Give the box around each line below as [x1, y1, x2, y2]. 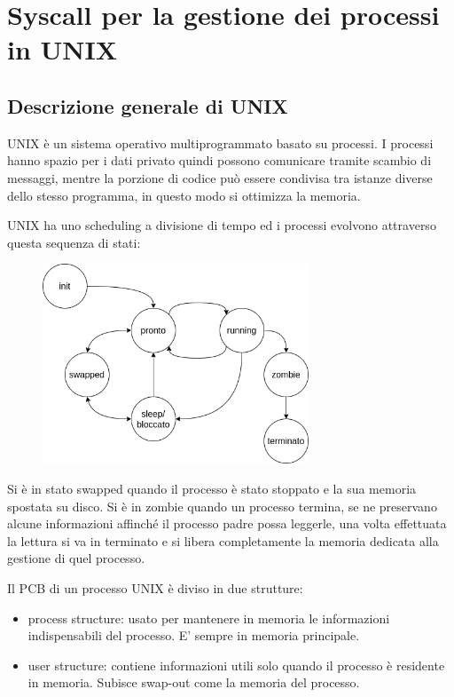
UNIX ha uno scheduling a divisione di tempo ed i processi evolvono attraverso [7, 216, 436, 234]
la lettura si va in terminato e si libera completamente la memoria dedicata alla [7, 531, 439, 550]
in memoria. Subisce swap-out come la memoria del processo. [27, 673, 360, 692]
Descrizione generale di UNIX [7, 91, 288, 119]
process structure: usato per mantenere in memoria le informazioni [27, 608, 390, 627]
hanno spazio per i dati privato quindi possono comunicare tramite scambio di [7, 151, 432, 170]
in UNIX [7, 31, 118, 67]
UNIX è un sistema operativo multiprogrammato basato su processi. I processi [7, 133, 434, 152]
